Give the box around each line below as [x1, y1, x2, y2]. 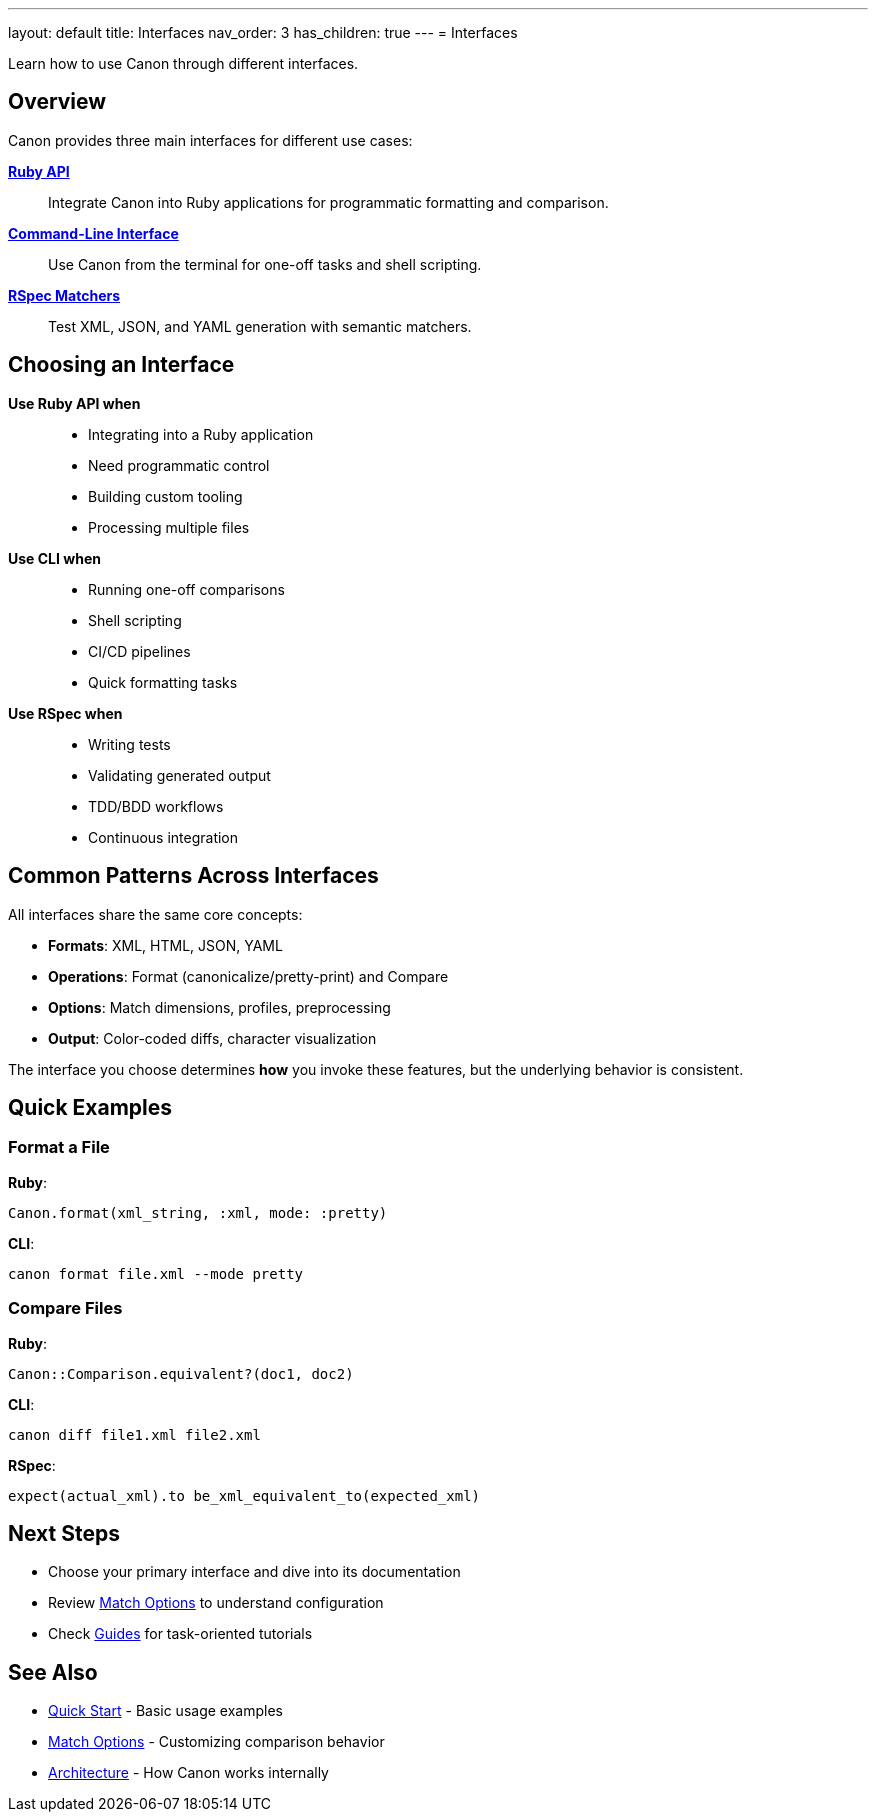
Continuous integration [88, 828, 239, 846]
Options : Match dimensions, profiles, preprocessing [48, 998, 391, 1016]
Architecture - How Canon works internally [48, 1764, 329, 1782]
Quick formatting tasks [88, 673, 238, 691]
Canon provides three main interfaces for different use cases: [8, 131, 413, 149]
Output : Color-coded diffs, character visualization [48, 1029, 377, 1047]
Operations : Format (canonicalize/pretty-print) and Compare [48, 967, 449, 985]
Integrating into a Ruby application [88, 425, 314, 443]
